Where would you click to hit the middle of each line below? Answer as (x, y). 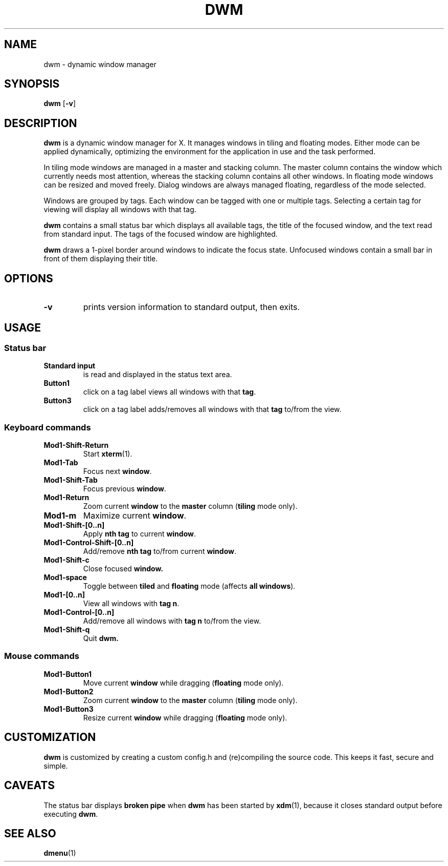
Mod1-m (60, 516)
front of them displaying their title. (101, 259)
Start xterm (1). (108, 454)
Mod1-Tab (61, 463)
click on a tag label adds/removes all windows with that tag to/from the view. (212, 409)
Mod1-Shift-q (67, 630)
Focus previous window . (125, 489)
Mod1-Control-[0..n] (79, 612)
